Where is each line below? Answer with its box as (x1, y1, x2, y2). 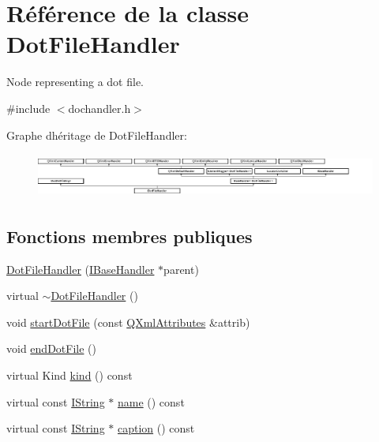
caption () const (117, 420, 195, 436)
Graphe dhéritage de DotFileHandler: (6, 126, 187, 143)
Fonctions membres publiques (6, 223, 253, 248)
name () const (117, 393, 185, 410)
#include (6, 99, 51, 116)
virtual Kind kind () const (6, 367, 133, 383)
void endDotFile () (6, 340, 96, 357)
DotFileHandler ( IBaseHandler (6, 260, 155, 277)
